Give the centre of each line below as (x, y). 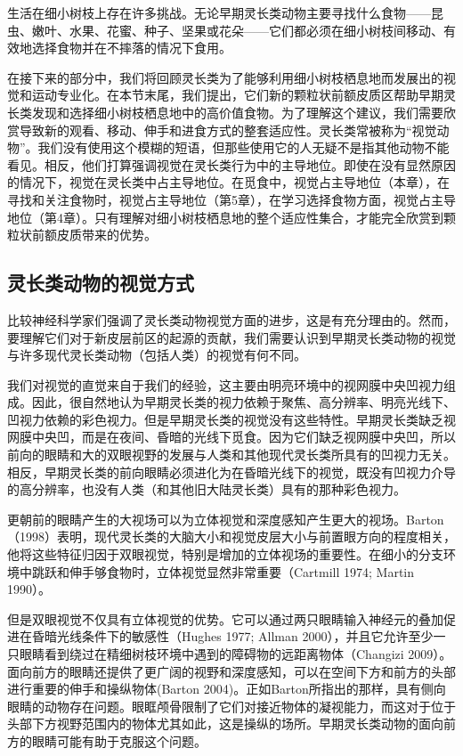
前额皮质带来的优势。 (94, 235)
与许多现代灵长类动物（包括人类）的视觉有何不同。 (157, 355)
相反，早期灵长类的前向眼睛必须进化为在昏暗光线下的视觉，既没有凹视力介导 (231, 471)
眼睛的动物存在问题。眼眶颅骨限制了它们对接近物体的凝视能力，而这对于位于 (231, 706)
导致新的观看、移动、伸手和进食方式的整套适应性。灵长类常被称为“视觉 (228, 130)
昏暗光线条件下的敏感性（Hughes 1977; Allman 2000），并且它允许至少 (232, 636)
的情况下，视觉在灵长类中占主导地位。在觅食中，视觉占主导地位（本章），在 (228, 182)
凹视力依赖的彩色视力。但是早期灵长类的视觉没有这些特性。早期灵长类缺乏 (225, 419)
